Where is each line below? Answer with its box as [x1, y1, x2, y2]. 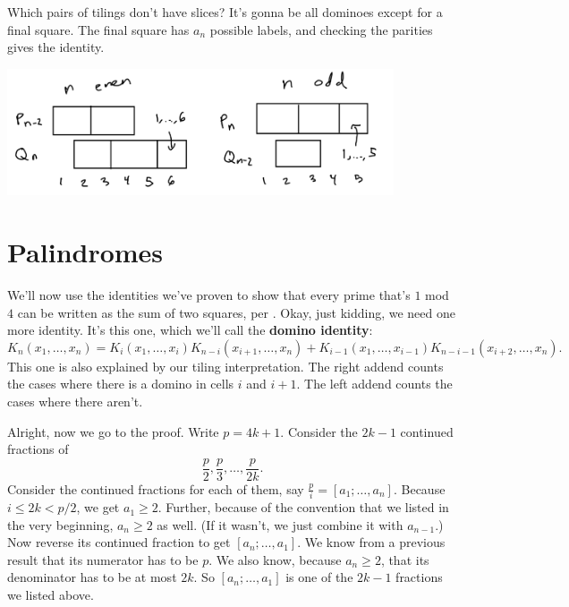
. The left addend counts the [296, 374, 453, 393]
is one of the [285, 568, 353, 586]
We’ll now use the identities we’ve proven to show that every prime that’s [7, 285, 411, 303]
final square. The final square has [7, 20, 190, 38]
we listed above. [7, 586, 94, 604]
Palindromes [7, 234, 164, 270]
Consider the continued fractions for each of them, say [7, 479, 304, 498]
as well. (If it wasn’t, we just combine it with [157, 515, 403, 534]
